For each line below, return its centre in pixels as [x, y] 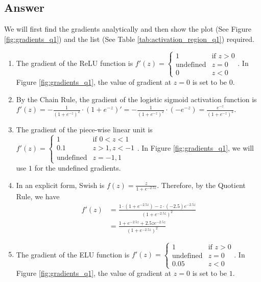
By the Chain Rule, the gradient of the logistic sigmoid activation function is [136, 99]
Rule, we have [38, 196]
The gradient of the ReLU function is [75, 63]
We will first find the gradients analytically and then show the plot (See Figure [128, 29]
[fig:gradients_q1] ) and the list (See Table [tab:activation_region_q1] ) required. [129, 39]
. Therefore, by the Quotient [201, 185]
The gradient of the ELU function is [73, 254]
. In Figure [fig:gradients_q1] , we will [195, 147]
